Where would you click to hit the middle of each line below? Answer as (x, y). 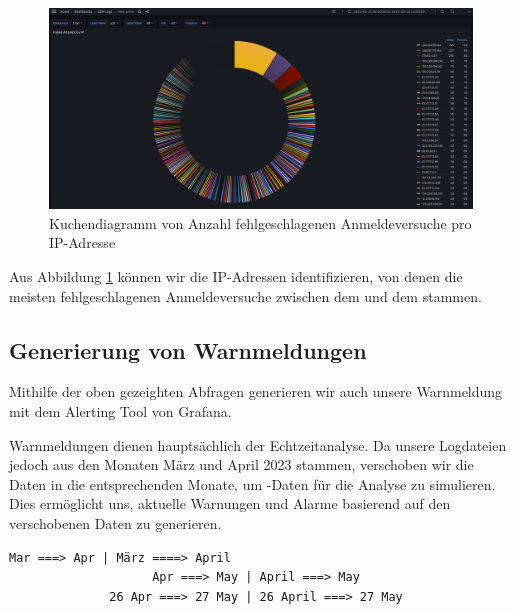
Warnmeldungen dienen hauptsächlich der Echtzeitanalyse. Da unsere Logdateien (258, 444)
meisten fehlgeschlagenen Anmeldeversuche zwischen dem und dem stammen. (245, 295)
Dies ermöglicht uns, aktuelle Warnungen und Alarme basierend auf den (230, 503)
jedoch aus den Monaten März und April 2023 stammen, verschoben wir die (241, 464)
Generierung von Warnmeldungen (188, 349)
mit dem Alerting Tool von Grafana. (120, 411)
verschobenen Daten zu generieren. (115, 522)
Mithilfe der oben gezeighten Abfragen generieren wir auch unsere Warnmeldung (256, 391)
